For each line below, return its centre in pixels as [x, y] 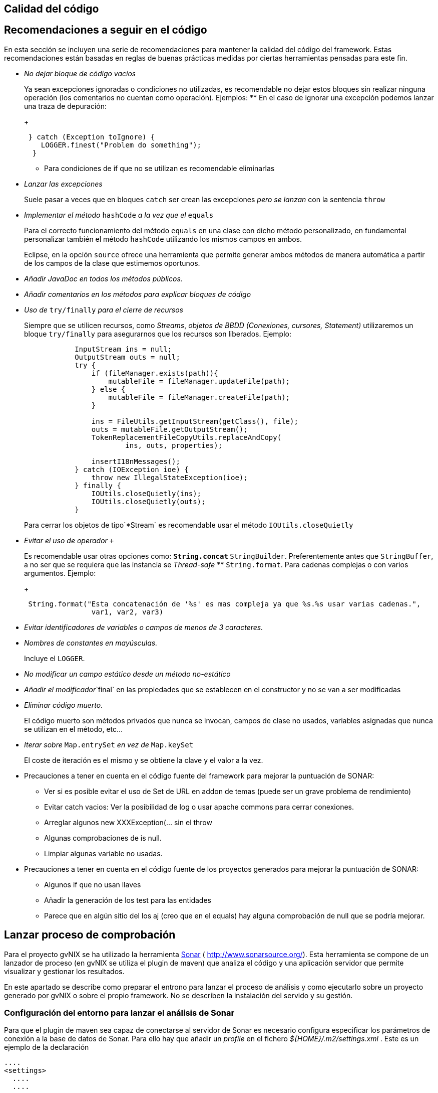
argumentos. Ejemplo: [60, 573]
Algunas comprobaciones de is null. [103, 838]
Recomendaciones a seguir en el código [106, 30]
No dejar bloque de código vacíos [80, 73]
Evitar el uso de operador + [69, 540]
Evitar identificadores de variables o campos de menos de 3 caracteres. [144, 627]
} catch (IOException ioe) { [132, 469]
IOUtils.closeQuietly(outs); [148, 501]
